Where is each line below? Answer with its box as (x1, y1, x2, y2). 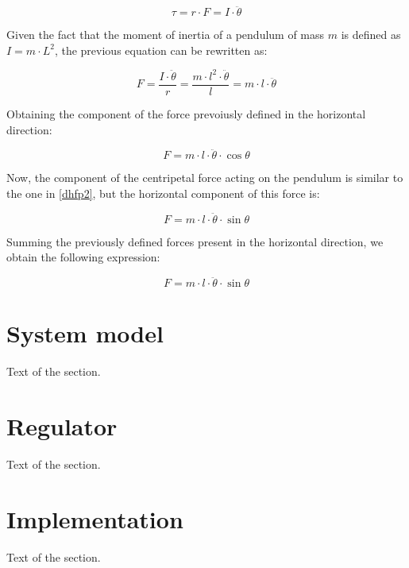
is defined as (341, 26, 401, 43)
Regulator (6, 410, 118, 442)
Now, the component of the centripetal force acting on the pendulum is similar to (6, 169, 403, 186)
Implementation (6, 502, 183, 535)
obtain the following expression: (6, 249, 160, 265)
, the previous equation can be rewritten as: (54, 41, 268, 58)
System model (6, 317, 164, 350)
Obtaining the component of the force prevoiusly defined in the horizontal (6, 105, 366, 122)
